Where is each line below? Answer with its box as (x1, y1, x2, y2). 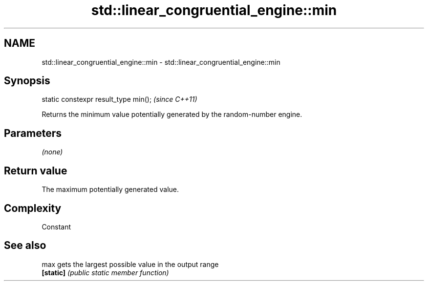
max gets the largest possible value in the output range (42, 260, 219, 268)
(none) (42, 148, 63, 156)
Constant (42, 222, 71, 231)
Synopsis (4, 75, 50, 87)
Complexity (4, 202, 62, 214)
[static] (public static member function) (42, 268, 169, 277)
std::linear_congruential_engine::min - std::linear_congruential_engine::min (42, 57, 280, 66)
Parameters (4, 127, 62, 139)
